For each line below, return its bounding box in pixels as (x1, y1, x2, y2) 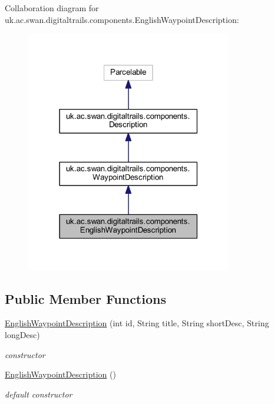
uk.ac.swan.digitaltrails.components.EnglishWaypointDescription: (5, 13, 239, 25)
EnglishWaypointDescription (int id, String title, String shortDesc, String (5, 317, 269, 329)
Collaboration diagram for (5, 2, 99, 14)
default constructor (5, 388, 72, 400)
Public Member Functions (5, 289, 166, 307)
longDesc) (5, 328, 40, 340)
